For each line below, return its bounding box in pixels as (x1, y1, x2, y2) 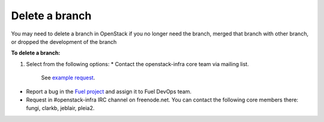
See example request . (41, 74, 95, 81)
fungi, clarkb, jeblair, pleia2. (26, 105, 95, 112)
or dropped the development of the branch (11, 38, 117, 45)
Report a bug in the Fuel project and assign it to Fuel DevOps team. (26, 88, 192, 95)
